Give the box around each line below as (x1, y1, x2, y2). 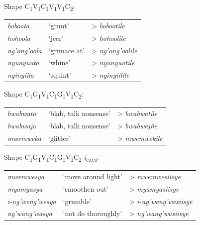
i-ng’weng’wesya (7, 196, 56, 206)
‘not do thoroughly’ (63, 208, 122, 219)
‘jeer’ (48, 32, 64, 43)
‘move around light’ (63, 171, 122, 181)
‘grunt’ (48, 20, 69, 30)
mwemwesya (7, 171, 45, 181)
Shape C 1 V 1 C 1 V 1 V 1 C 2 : (4, 1, 75, 12)
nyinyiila (7, 70, 34, 80)
